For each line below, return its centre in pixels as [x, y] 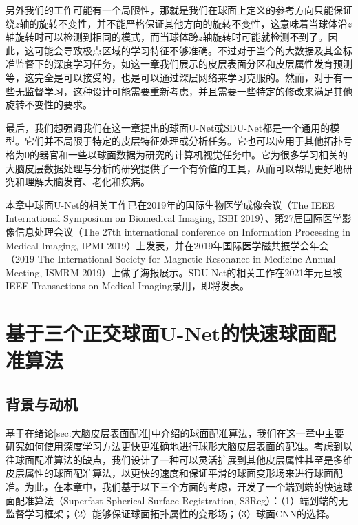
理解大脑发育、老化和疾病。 [87, 182]
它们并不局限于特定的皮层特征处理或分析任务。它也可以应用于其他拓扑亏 [188, 141]
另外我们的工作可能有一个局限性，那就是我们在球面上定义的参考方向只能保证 [179, 10]
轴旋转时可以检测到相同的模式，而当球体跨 [102, 37]
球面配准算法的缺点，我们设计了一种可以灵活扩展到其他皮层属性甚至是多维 [183, 459]
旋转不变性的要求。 [49, 104]
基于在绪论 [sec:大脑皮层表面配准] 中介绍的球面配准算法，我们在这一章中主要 [175, 432]
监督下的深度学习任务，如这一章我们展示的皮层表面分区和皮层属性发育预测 [183, 64]
